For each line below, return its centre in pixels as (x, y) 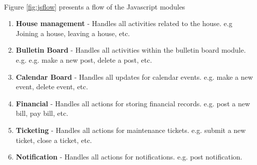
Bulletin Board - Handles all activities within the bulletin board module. (131, 50)
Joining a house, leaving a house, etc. (73, 33)
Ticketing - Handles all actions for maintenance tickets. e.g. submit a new (131, 130)
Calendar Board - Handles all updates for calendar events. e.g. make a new (134, 76)
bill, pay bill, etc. (42, 113)
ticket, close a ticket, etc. (54, 140)
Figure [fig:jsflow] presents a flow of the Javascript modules (95, 6)
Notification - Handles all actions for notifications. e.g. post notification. (129, 157)
